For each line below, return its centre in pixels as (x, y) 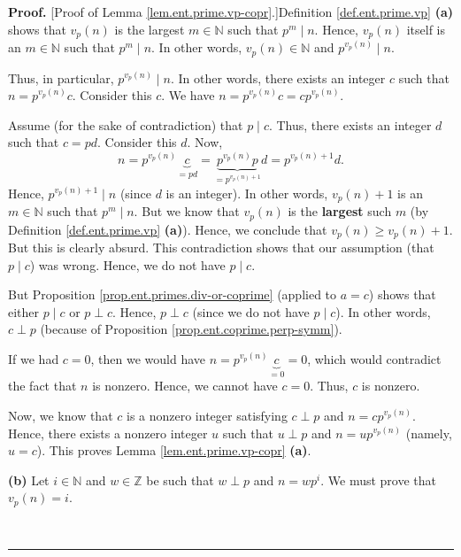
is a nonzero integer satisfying (207, 416)
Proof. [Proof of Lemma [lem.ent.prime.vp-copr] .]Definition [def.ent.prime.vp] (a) (231, 12)
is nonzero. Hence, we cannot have (185, 386)
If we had (34, 359)
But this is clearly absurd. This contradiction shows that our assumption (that (221, 248)
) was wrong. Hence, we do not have (127, 264)
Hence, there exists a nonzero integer (108, 433)
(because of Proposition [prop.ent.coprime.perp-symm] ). (191, 329)
